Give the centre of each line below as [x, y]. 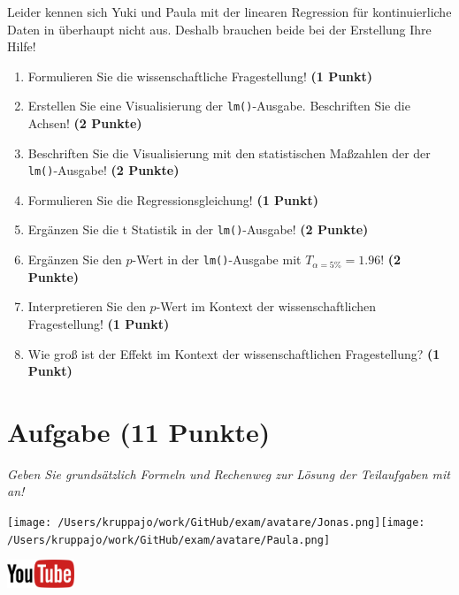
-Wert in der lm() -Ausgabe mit [217, 259]
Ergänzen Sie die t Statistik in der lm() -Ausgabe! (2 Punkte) [198, 229]
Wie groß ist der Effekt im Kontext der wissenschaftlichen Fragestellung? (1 [234, 353]
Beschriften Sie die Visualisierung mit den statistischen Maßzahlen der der [229, 153]
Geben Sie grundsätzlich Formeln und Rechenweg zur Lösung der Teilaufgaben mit [229, 473]
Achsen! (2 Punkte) [85, 123]
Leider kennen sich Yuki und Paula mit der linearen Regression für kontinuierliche [229, 11]
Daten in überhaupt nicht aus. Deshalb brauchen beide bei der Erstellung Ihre [219, 29]
